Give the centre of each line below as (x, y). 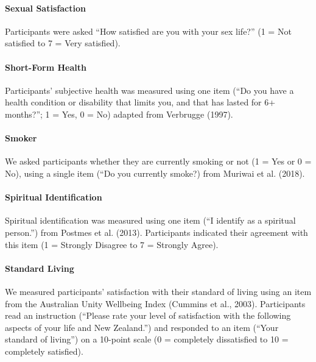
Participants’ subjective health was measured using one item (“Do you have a (149, 90)
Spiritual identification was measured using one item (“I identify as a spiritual (150, 220)
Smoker (21, 138)
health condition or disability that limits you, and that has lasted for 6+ (140, 102)
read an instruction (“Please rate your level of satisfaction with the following (148, 315)
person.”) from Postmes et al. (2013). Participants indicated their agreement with (156, 232)
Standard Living (40, 268)
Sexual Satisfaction (45, 8)
